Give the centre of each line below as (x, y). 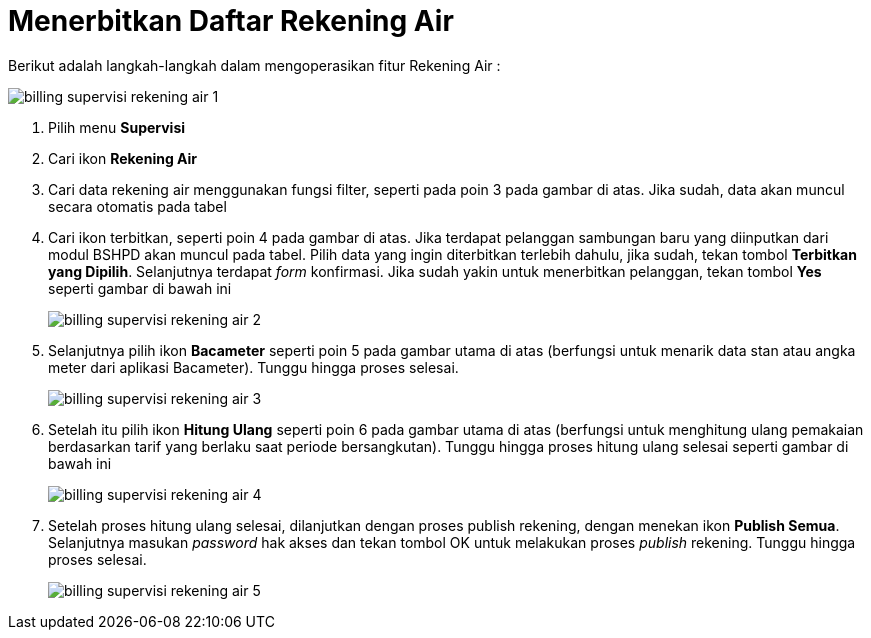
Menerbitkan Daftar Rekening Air (231, 21)
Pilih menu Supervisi (117, 127)
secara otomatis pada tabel (137, 206)
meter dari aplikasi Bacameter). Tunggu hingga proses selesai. (253, 367)
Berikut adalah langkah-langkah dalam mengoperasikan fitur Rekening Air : (254, 65)
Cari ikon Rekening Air (123, 158)
